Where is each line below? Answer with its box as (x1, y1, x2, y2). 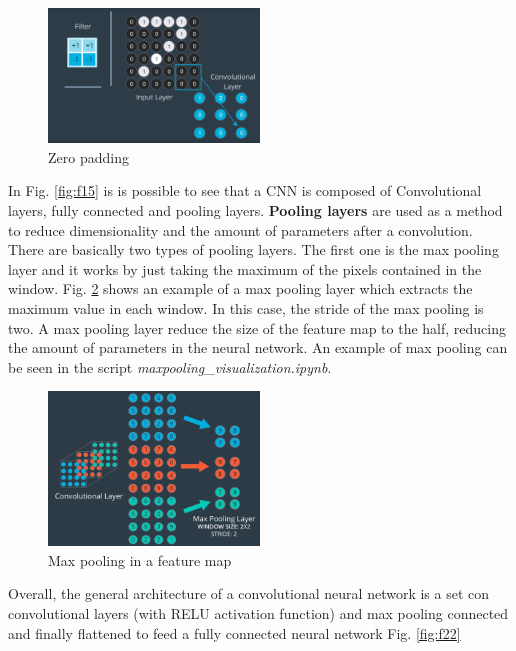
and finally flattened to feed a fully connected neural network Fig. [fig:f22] (8, 622, 461, 643)
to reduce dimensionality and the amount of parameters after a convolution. (8, 219, 473, 240)
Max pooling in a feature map (48, 549, 232, 570)
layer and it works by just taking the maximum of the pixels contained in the (8, 258, 482, 279)
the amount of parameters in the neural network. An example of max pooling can (8, 337, 508, 358)
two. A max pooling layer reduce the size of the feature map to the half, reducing (8, 317, 506, 338)
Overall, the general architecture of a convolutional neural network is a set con (8, 583, 490, 604)
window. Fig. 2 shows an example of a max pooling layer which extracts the (8, 278, 473, 299)
